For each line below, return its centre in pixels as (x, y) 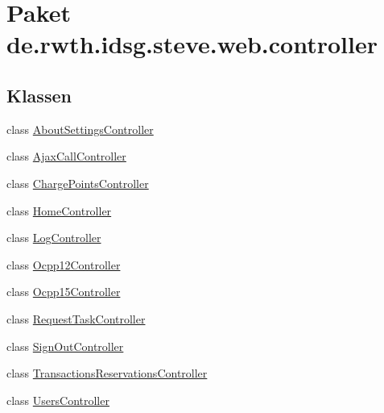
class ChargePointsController (78, 183)
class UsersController (58, 400)
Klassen (39, 95)
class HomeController (59, 210)
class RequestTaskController (76, 318)
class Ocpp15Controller (64, 292)
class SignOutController (65, 346)
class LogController (54, 238)
